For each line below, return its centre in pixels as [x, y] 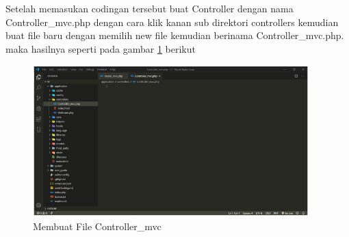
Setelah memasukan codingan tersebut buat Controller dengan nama [150, 8]
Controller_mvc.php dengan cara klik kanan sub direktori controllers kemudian [172, 22]
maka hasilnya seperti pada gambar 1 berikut [101, 48]
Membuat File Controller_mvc [97, 226]
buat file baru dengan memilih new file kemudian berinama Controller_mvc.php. [175, 35]
